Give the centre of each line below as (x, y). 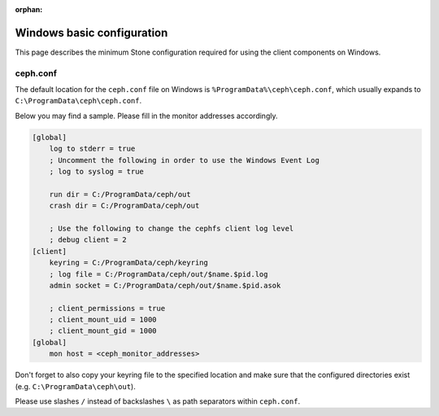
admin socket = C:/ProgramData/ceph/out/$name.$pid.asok (165, 285)
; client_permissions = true (107, 308)
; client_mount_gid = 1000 (103, 331)
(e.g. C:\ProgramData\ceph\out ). (75, 386)
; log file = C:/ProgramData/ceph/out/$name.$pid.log (159, 274)
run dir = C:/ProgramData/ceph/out (120, 194)
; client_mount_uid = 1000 (103, 320)
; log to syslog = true (96, 171)
